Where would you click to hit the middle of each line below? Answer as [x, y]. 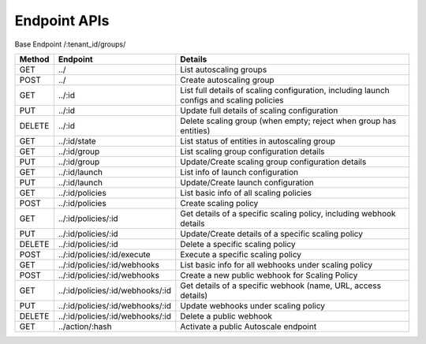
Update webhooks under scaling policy [252, 305]
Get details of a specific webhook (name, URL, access [281, 286]
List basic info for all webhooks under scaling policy [277, 264]
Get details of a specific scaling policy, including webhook [288, 213]
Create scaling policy [219, 203]
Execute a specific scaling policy [241, 254]
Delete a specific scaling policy [238, 244]
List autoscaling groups [224, 69]
